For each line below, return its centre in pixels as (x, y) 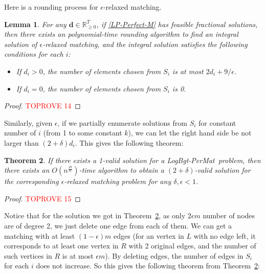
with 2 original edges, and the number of (192, 246)
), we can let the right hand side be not (190, 133)
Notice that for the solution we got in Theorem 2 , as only (95, 215)
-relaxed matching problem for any (118, 181)
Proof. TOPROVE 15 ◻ (42, 198)
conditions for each (34, 54)
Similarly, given (28, 122)
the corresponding (31, 181)
